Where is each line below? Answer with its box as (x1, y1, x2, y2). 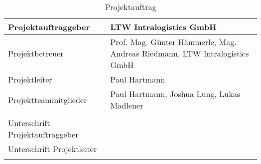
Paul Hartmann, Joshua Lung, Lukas (110, 88, 240, 99)
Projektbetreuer (8, 47, 64, 59)
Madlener (110, 99, 144, 111)
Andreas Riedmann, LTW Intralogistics (110, 47, 249, 59)
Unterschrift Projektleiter (8, 143, 97, 154)
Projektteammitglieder (8, 93, 87, 105)
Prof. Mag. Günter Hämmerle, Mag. (110, 36, 237, 47)
